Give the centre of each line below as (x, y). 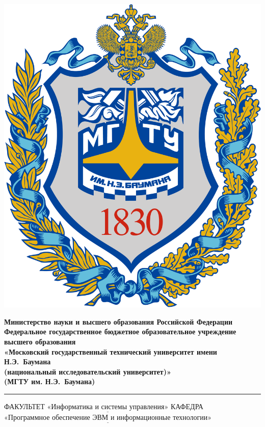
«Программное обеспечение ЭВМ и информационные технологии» (108, 418)
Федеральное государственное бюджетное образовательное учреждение (120, 331)
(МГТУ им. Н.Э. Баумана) (50, 381)
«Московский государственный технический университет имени (111, 351)
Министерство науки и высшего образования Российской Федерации (118, 321)
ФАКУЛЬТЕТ (24, 406)
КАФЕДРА (187, 406)
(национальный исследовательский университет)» (88, 371)
